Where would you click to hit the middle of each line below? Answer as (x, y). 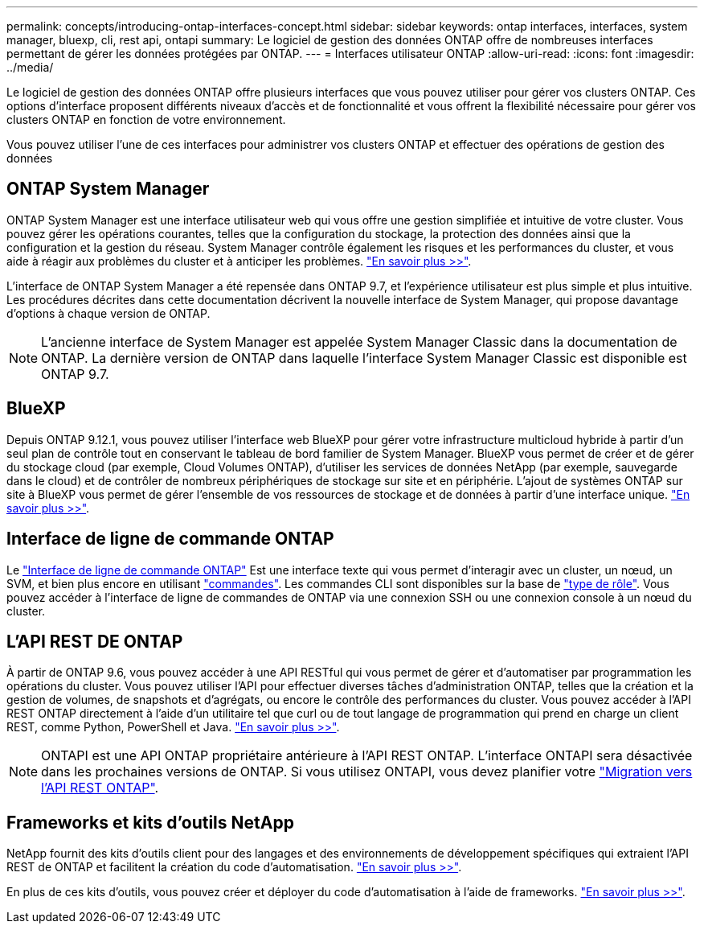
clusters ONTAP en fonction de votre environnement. (146, 119)
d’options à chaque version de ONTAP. (108, 313)
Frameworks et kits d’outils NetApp (150, 822)
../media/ (30, 67)
